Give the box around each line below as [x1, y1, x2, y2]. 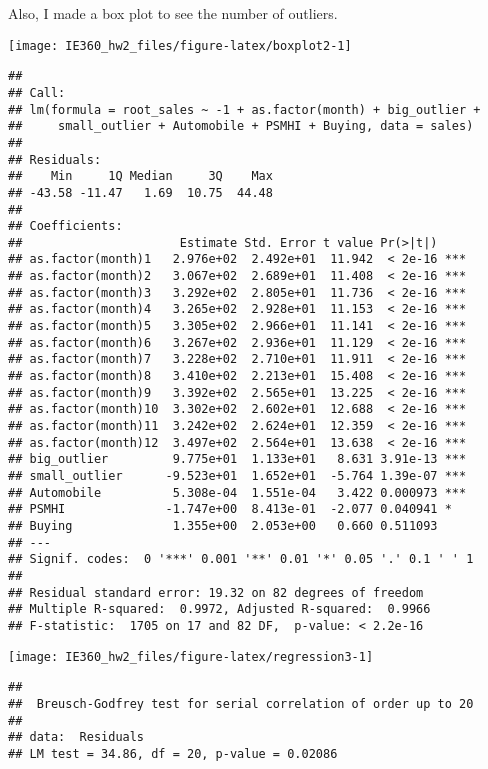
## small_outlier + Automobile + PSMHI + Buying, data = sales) [8, 119, 474, 134]
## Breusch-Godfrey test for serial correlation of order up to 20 [8, 696, 474, 711]
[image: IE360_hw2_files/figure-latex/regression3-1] [8, 649, 374, 664]
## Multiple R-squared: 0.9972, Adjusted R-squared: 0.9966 [8, 602, 431, 617]
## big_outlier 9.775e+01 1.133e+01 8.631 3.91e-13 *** [8, 452, 467, 467]
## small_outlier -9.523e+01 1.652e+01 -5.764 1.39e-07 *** [8, 469, 467, 483]
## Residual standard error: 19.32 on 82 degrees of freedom [8, 585, 424, 600]
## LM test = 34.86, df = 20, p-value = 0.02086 [8, 746, 338, 761]
